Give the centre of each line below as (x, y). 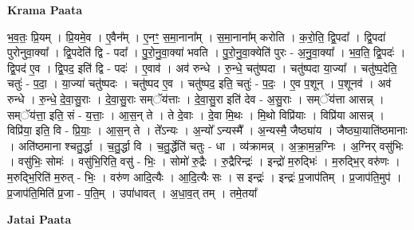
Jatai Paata (39, 219)
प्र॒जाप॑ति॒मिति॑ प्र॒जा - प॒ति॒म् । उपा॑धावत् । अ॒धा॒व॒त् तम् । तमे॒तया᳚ (132, 192)
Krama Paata (45, 10)
